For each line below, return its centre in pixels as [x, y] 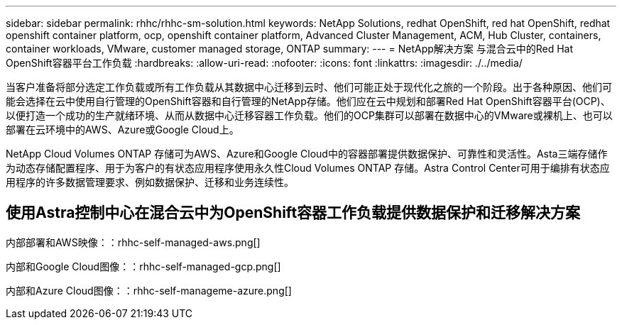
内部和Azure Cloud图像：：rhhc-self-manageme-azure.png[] [149, 290]
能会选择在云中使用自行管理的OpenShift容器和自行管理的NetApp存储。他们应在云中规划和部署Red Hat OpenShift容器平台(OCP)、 [308, 101]
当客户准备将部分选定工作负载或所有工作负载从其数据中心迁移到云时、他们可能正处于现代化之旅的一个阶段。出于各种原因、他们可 [309, 87]
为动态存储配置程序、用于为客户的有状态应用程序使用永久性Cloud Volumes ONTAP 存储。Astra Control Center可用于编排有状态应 [308, 168]
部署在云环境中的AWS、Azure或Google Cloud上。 [122, 130]
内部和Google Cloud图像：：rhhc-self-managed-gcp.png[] [143, 266]
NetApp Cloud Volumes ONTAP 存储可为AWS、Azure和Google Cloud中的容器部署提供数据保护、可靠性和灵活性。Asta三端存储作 [307, 154]
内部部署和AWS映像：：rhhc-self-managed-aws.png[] [133, 242]
